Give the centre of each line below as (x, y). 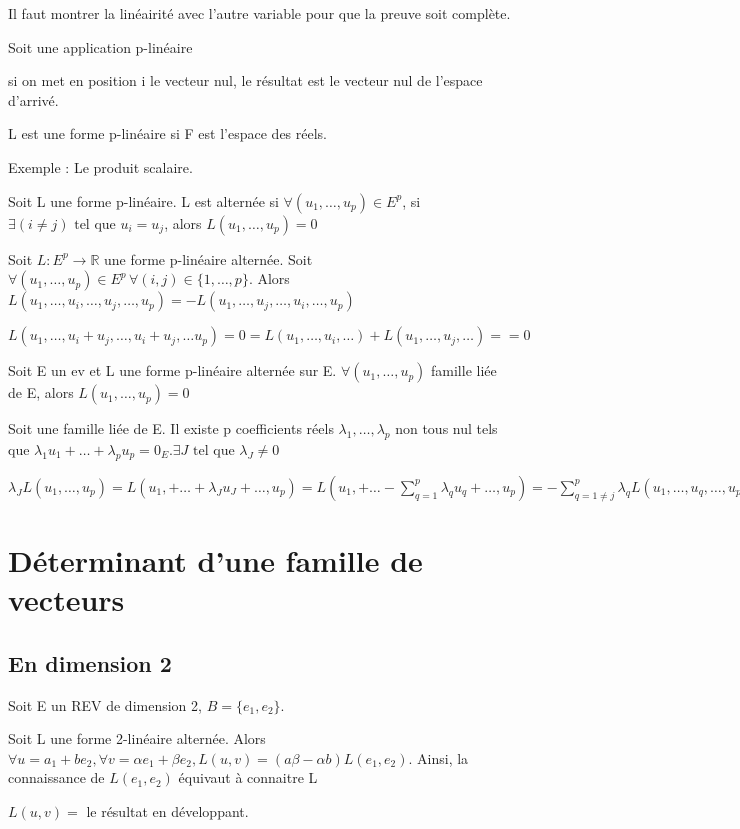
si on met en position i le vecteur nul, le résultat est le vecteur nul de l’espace (245, 80)
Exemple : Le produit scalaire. (100, 166)
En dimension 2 (90, 662)
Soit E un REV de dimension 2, (105, 704)
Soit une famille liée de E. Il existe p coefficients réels (171, 428)
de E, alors (41, 392)
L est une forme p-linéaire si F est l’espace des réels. (168, 133)
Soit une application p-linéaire (100, 46)
